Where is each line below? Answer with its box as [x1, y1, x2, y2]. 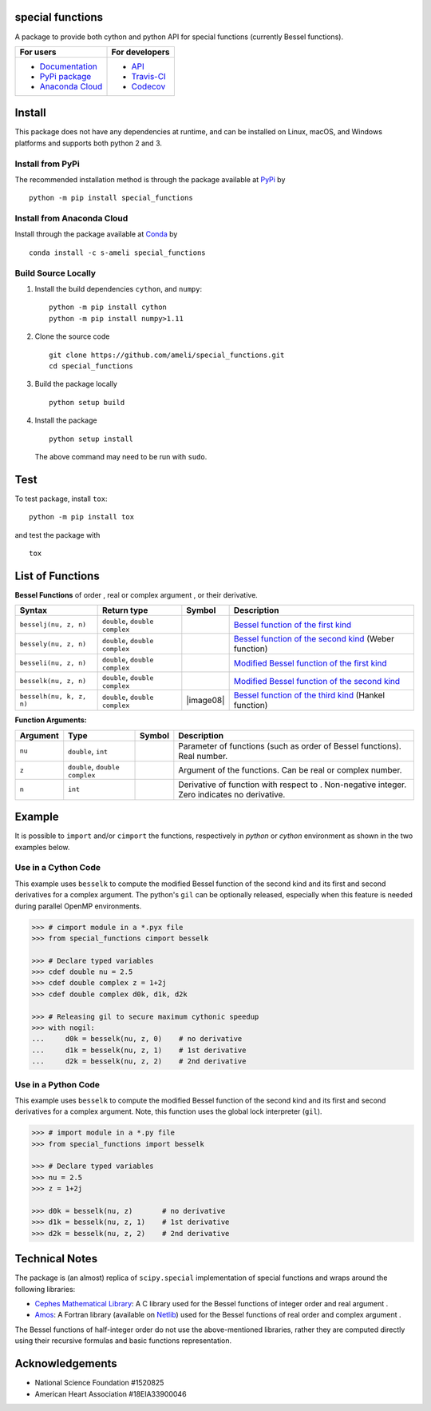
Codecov [131, 81, 166, 92]
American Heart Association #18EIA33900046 [34, 1389, 187, 1398]
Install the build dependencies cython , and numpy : [34, 284, 203, 294]
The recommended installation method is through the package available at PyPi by [14, 174, 286, 184]
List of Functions [14, 569, 100, 582]
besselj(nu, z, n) [19, 620, 87, 629]
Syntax [19, 605, 48, 616]
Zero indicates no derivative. [178, 789, 286, 800]
